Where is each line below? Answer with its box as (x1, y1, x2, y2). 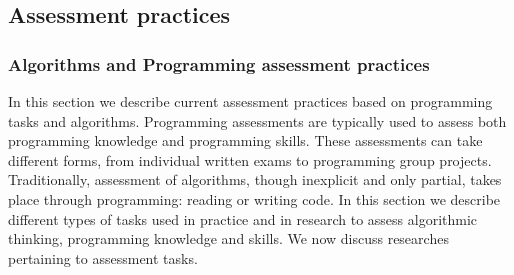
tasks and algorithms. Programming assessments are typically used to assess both (8, 110, 507, 131)
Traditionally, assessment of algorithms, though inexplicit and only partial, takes (8, 169, 502, 190)
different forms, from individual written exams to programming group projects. (8, 149, 492, 170)
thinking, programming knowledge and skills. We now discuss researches (8, 228, 449, 249)
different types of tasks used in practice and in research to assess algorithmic (8, 208, 478, 229)
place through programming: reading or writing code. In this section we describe (8, 188, 501, 209)
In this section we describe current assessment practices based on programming (8, 91, 493, 111)
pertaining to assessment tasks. (8, 247, 198, 268)
